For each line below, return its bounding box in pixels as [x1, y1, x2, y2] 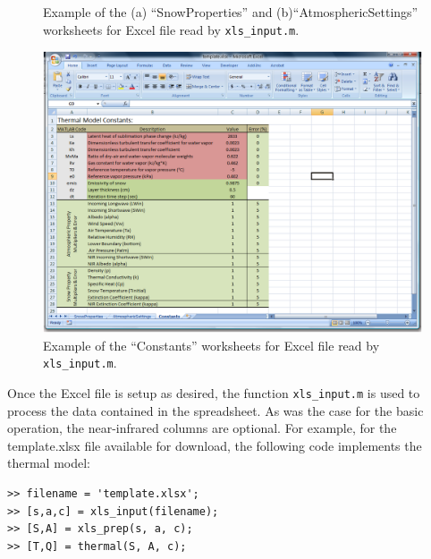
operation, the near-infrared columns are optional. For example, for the [7, 419, 397, 437]
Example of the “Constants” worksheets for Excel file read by [43, 335, 380, 354]
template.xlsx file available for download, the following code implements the [7, 436, 422, 454]
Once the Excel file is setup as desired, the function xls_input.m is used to [7, 383, 420, 402]
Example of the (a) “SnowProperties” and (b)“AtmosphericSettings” [43, 3, 418, 21]
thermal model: [7, 453, 90, 472]
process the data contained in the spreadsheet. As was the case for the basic [7, 401, 424, 419]
